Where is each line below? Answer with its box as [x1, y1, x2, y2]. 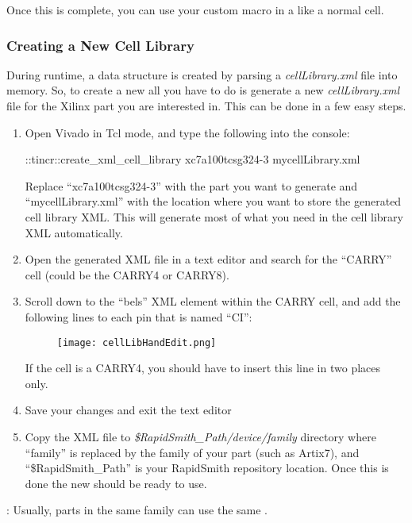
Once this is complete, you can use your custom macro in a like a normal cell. [6, 2, 384, 17]
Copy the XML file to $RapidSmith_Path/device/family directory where [25, 428, 376, 444]
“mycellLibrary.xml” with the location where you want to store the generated [25, 193, 402, 210]
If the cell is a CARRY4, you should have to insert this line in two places [25, 360, 381, 376]
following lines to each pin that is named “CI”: [25, 308, 252, 325]
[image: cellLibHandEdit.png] [56, 336, 217, 348]
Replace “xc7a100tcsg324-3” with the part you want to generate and [25, 177, 358, 194]
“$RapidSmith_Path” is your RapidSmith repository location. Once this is [25, 460, 389, 476]
